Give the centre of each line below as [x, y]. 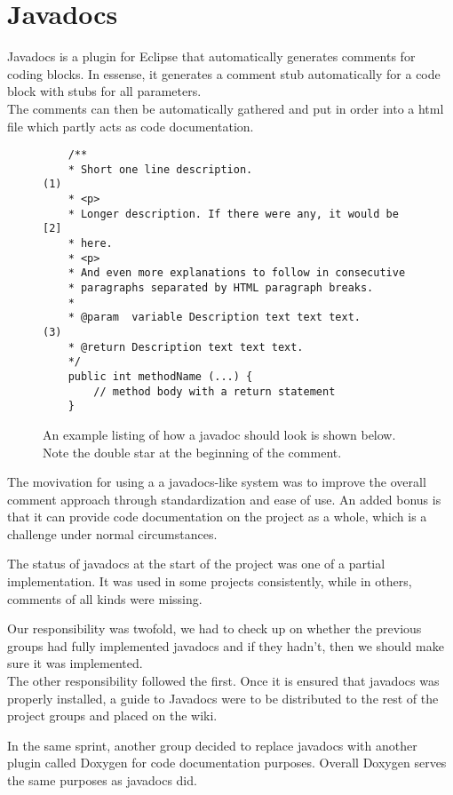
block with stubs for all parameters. [104, 91]
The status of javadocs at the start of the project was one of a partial [196, 564]
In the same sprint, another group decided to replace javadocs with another [212, 745]
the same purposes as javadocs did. [102, 780]
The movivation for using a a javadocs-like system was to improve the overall [217, 482]
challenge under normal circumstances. [112, 533]
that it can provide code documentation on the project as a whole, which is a [217, 517]
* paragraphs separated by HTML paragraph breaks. [221, 288]
